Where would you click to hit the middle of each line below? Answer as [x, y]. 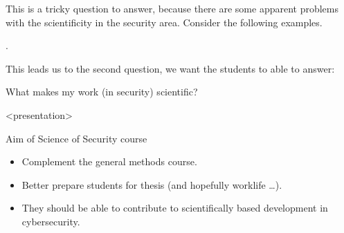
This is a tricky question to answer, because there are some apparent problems [172, 8]
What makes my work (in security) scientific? [102, 92]
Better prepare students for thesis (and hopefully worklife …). [152, 184]
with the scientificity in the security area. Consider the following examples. [164, 22]
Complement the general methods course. [109, 161]
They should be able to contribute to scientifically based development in [175, 208]
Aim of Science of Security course [76, 138]
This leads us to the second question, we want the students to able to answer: [170, 68]
